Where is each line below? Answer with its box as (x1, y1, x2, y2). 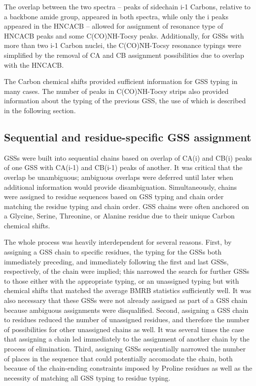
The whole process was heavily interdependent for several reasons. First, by (4, 237, 232, 247)
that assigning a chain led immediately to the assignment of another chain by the (4, 334, 250, 344)
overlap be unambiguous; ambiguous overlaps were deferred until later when (4, 172, 233, 182)
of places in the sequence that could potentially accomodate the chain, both (4, 353, 233, 363)
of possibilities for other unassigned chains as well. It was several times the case (4, 324, 244, 334)
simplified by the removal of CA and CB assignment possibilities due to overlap (4, 49, 244, 60)
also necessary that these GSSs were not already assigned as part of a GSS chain (4, 295, 248, 305)
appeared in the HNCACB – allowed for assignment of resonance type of (4, 21, 223, 31)
